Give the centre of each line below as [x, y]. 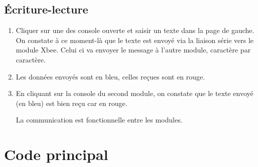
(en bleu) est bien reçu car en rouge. [72, 103]
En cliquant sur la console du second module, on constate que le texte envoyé [135, 93]
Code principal [56, 154]
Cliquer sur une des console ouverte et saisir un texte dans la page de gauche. [135, 30]
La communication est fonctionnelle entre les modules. [99, 120]
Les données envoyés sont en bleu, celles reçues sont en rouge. [110, 76]
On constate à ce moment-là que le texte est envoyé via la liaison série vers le [135, 40]
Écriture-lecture [46, 9]
